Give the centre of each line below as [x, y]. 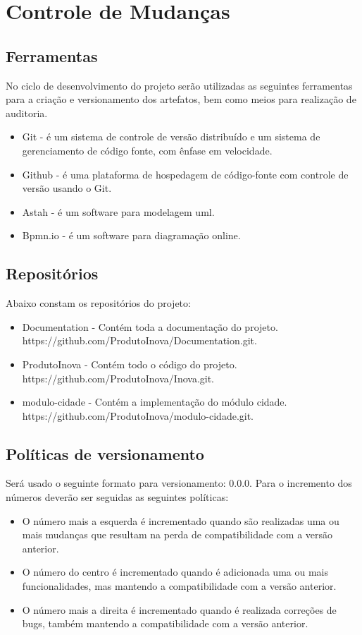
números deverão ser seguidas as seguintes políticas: [117, 497]
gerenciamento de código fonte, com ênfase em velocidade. [147, 150]
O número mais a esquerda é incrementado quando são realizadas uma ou [181, 520]
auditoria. [27, 113]
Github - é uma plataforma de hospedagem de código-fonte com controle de [185, 174]
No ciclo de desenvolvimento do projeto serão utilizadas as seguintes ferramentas [179, 85]
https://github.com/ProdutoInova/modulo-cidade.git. [138, 415]
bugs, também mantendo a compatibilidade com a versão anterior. [165, 623]
